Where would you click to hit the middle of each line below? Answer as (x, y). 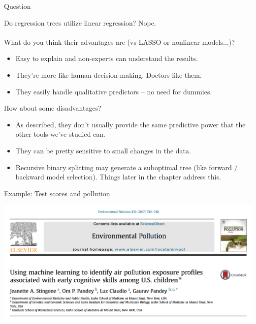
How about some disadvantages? (53, 108)
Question (17, 6)
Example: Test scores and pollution (57, 193)
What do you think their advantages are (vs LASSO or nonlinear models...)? (119, 42)
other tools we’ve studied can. (60, 134)
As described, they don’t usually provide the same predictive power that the (130, 124)
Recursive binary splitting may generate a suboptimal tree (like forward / (127, 167)
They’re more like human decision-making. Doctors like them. (109, 74)
